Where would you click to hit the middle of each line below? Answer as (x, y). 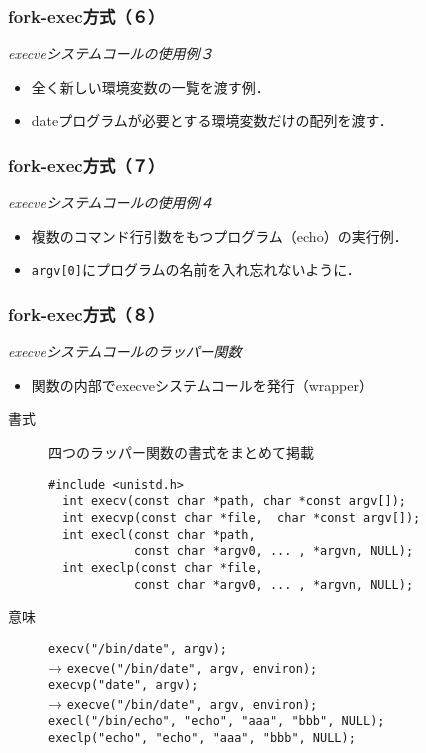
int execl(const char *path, (159, 534)
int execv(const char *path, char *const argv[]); (234, 501)
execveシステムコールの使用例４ (111, 202)
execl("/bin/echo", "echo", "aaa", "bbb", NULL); (216, 721)
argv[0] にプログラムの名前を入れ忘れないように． (196, 269)
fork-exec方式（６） (86, 15)
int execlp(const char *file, (162, 567)
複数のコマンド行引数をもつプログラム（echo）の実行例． (219, 235)
